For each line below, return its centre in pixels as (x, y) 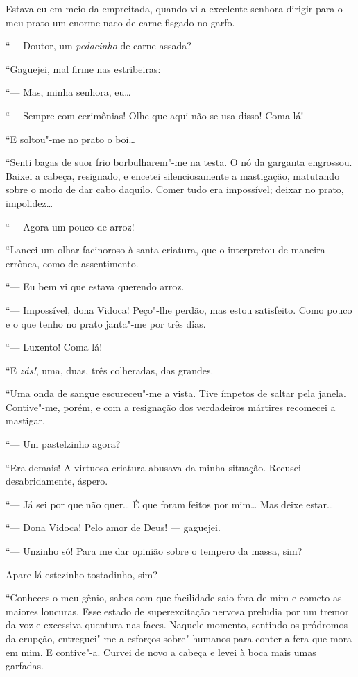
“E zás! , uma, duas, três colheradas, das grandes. (110, 370)
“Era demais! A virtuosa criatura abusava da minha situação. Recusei (153, 467)
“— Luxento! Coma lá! (54, 347)
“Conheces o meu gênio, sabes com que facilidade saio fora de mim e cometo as (174, 597)
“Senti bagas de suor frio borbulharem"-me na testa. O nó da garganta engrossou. (179, 162)
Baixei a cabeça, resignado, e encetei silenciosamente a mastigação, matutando (173, 175)
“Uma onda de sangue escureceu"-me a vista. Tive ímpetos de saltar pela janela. (176, 393)
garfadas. (25, 666)
